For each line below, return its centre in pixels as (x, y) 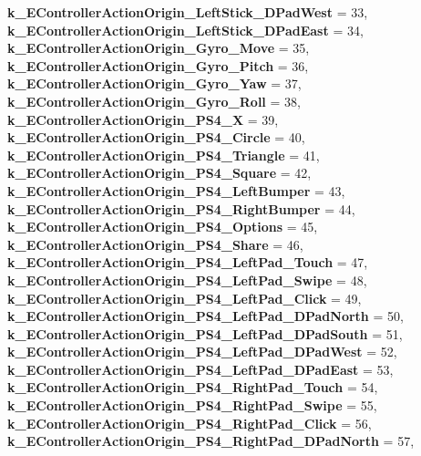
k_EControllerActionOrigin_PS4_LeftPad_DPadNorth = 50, (205, 316)
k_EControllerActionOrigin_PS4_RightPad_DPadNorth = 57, (211, 441)
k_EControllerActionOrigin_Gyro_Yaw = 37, (154, 83)
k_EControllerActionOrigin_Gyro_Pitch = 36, (158, 65)
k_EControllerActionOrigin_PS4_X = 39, (143, 119)
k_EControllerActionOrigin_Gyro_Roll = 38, (154, 101)
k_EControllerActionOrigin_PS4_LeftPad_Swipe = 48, (187, 280)
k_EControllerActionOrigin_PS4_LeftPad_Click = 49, (185, 298)
